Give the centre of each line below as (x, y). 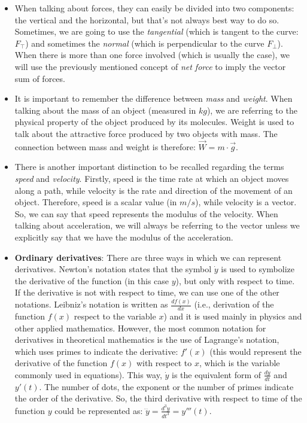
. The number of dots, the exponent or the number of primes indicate (166, 386)
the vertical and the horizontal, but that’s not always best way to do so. (147, 19)
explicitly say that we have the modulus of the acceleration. (124, 237)
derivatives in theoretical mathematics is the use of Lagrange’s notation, (147, 340)
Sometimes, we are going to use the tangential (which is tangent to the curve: (156, 31)
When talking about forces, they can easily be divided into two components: (154, 8)
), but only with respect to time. (235, 280)
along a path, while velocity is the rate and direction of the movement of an (153, 190)
